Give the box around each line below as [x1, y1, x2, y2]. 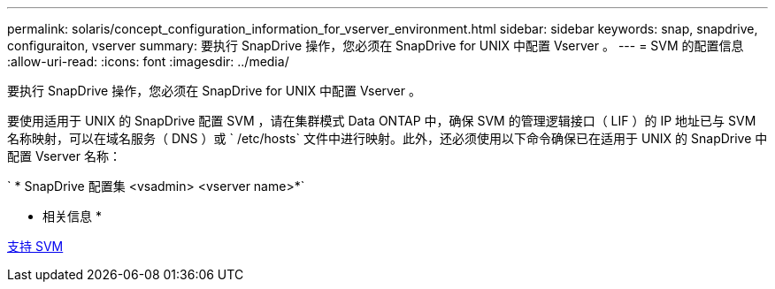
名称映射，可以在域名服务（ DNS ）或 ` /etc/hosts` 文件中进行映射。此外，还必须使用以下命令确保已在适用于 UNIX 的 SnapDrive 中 [7, 131, 768, 146]
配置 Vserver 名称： [7, 148, 121, 164]
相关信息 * [42, 209, 102, 224]
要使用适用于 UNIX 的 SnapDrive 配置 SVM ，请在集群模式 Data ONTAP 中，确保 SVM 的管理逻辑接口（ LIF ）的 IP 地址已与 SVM [7, 113, 756, 128]
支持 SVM [7, 239, 64, 254]
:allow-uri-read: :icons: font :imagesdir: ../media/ [7, 54, 289, 69]
